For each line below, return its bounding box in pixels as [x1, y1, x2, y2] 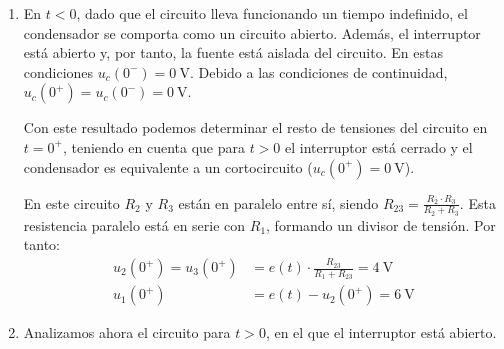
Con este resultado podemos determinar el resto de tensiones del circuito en [23, 117, 488, 138]
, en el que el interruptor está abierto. [265, 322, 497, 343]
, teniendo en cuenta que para [62, 136, 245, 157]
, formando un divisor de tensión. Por [266, 214, 496, 235]
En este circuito [23, 192, 120, 213]
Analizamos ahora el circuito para [23, 322, 231, 343]
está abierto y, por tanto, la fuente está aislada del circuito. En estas [23, 42, 443, 63]
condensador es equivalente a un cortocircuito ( [23, 156, 313, 177]
